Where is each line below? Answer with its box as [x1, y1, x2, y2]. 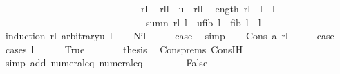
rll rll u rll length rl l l [140, 1, 275, 15]
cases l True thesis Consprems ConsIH [5, 41, 243, 56]
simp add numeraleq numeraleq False [5, 55, 208, 70]
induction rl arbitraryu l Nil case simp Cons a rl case [5, 28, 334, 43]
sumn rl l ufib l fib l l [145, 15, 261, 29]
